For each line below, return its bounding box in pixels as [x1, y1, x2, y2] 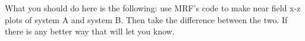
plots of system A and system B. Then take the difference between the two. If [5, 13, 288, 26]
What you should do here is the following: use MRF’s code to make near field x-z [5, 2, 301, 14]
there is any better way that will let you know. [5, 25, 175, 37]
